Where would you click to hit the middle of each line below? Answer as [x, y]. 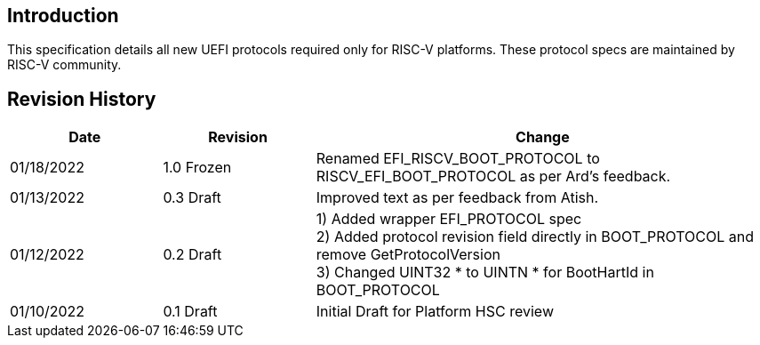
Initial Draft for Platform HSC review [435, 312]
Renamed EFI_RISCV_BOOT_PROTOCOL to [458, 159]
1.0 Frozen [197, 168]
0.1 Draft [190, 312]
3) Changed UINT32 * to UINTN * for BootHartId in [485, 273]
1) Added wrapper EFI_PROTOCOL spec [449, 219]
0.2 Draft [192, 255]
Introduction [63, 16]
